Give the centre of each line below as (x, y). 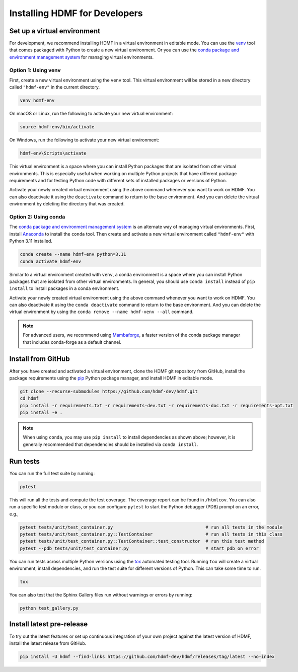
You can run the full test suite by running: (52, 473)
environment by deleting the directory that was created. (67, 204)
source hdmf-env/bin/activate (57, 127)
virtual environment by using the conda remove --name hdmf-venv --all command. (101, 312)
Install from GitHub (40, 359)
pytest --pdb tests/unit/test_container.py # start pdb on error (139, 548)
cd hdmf (29, 398)
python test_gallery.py (49, 608)
